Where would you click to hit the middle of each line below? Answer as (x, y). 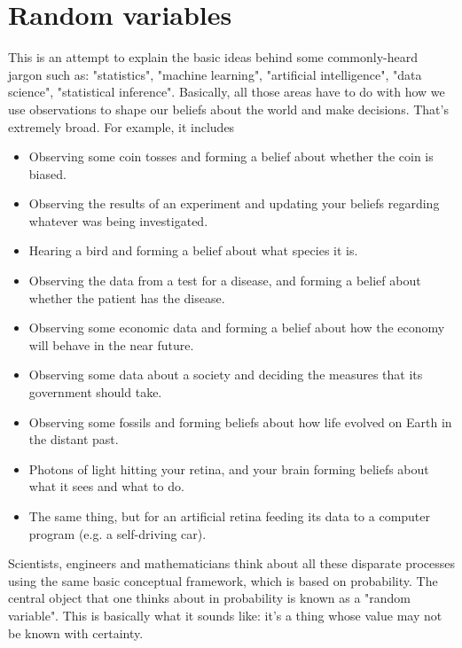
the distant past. (74, 439)
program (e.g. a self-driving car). (117, 533)
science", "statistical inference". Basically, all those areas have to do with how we (227, 92)
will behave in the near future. (111, 344)
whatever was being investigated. (118, 220)
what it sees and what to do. (106, 486)
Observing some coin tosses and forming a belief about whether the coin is (231, 156)
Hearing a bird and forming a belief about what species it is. (193, 250)
